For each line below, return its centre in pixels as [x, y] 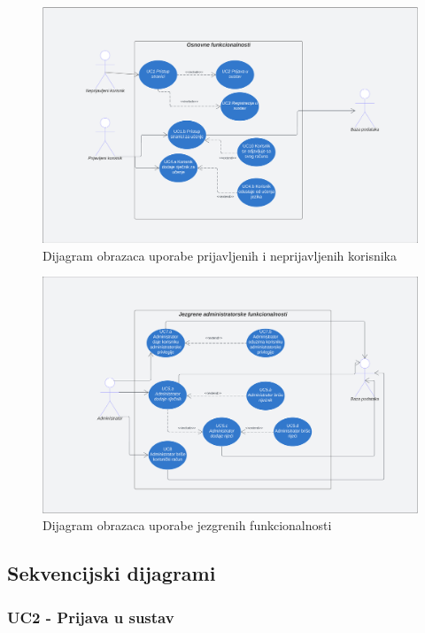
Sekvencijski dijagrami [112, 573]
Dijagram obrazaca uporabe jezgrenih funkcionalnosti [187, 525]
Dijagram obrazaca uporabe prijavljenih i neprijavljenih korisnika [220, 255]
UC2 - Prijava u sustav [91, 617]
